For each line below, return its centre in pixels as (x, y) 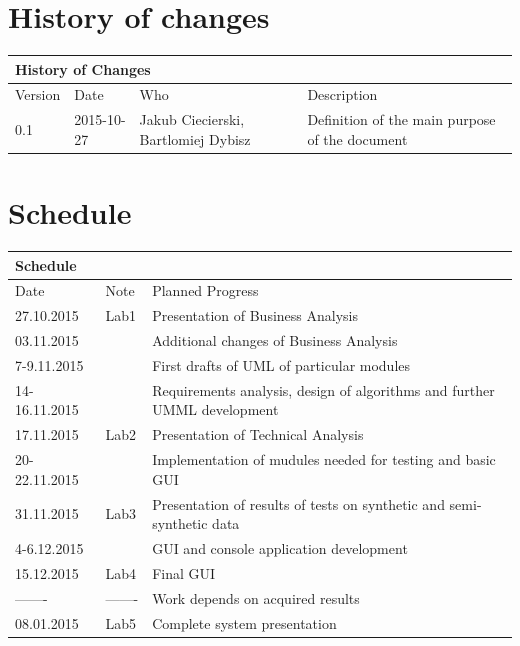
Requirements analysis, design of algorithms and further (323, 389)
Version (38, 94)
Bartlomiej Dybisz (195, 138)
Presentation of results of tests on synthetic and (298, 503)
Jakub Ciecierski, (192, 119)
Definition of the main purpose (401, 119)
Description (342, 94)
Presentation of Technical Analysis (258, 434)
